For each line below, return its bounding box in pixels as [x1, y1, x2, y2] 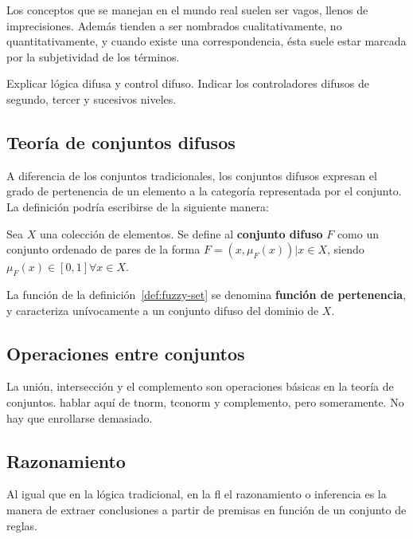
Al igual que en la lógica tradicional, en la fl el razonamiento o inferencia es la [6, 486, 387, 502]
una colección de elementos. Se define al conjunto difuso [39, 225, 323, 242]
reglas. [6, 517, 38, 533]
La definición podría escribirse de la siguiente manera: [6, 198, 269, 214]
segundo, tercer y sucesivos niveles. [6, 90, 177, 107]
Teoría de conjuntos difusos [6, 129, 236, 154]
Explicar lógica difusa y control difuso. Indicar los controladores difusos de [6, 75, 369, 92]
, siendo [326, 241, 364, 258]
